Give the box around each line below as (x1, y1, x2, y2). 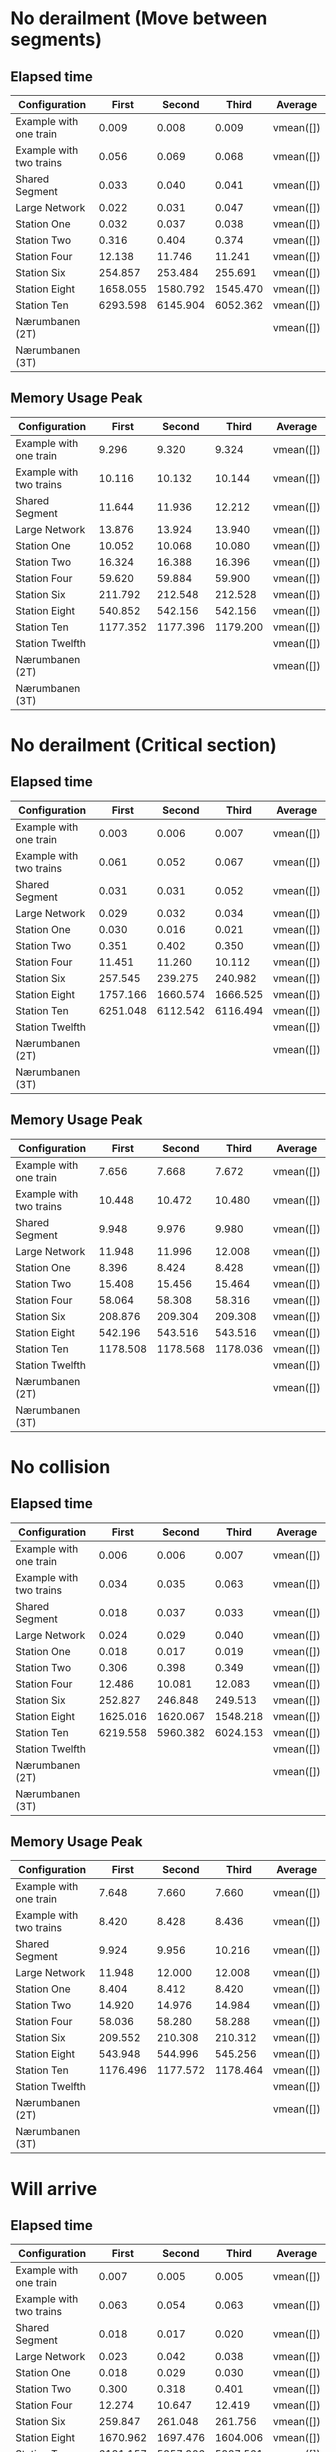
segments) (10, 28, 103, 51)
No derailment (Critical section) (10, 734, 277, 756)
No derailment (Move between (10, 7, 268, 30)
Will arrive (10, 2177, 98, 2200)
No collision (10, 1455, 111, 1478)
